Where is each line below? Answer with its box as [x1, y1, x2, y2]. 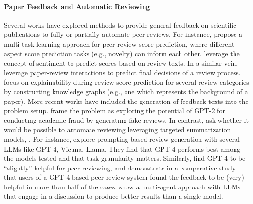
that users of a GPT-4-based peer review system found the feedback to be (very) [4, 172, 244, 182]
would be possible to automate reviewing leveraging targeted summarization [4, 124, 231, 135]
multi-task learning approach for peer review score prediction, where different [4, 38, 235, 49]
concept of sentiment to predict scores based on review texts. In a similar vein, [4, 58, 238, 68]
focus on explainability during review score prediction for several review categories [4, 77, 249, 87]
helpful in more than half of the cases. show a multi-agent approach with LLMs [4, 181, 241, 191]
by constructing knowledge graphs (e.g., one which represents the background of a [4, 86, 248, 96]
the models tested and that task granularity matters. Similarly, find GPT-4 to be [4, 153, 246, 163]
